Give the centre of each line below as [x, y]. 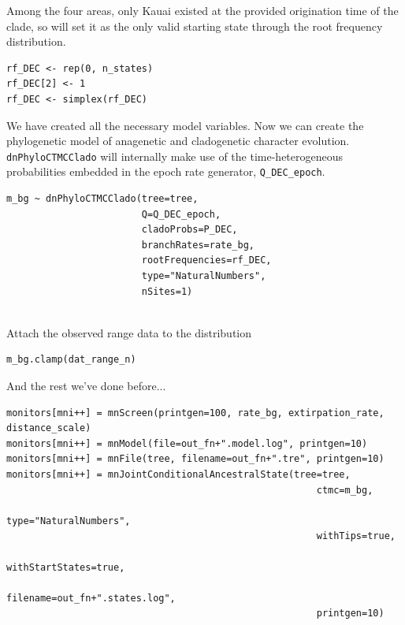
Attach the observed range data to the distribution [129, 332]
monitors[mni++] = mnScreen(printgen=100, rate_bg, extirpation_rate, [195, 413]
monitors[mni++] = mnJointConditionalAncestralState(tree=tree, [178, 474]
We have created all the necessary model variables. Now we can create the [185, 125]
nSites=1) [167, 291]
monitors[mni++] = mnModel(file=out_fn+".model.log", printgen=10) [187, 443]
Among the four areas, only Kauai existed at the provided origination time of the [202, 10]
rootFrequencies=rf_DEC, [206, 260]
